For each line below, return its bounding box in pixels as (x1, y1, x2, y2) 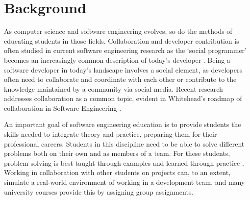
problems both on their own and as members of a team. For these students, (4, 148, 230, 158)
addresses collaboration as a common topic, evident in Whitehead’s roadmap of (4, 93, 242, 103)
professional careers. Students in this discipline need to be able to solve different (4, 138, 245, 149)
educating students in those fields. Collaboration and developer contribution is (4, 35, 239, 46)
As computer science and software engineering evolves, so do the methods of (4, 26, 232, 36)
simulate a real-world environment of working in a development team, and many (4, 177, 245, 187)
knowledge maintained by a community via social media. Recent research (4, 83, 223, 94)
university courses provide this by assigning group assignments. (4, 186, 194, 197)
